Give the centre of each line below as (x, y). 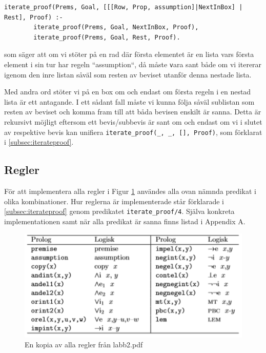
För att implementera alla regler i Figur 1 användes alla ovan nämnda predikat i (130, 191)
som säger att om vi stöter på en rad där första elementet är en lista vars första (129, 54)
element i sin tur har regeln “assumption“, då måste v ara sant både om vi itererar (133, 64)
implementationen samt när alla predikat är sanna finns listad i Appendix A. (125, 221)
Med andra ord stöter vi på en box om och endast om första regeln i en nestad (128, 92)
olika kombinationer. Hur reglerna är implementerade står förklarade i (114, 201)
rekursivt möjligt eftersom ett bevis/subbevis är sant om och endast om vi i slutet (133, 122)
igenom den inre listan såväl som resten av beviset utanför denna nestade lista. (128, 74)
